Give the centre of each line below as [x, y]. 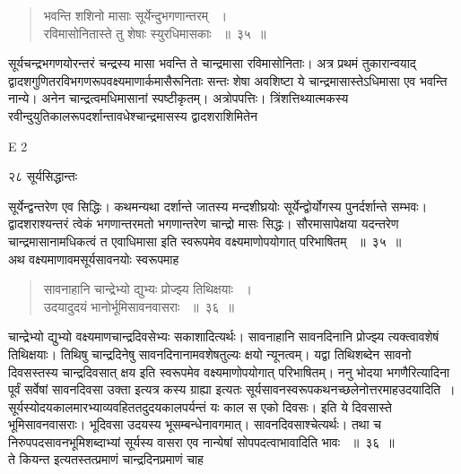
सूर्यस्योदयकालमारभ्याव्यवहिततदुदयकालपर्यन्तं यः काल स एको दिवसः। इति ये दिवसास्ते [200, 406]
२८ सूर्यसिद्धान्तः [43, 176]
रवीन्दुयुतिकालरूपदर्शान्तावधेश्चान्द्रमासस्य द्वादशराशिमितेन [133, 115]
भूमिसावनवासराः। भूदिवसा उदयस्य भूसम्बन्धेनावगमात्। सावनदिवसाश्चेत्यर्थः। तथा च [195, 424]
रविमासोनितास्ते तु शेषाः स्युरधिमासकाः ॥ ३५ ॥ [155, 33]
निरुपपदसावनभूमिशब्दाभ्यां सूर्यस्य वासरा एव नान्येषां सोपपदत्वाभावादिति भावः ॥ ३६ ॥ [201, 441]
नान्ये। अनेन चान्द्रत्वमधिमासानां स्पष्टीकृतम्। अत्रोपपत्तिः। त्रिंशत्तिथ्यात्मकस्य [178, 98]
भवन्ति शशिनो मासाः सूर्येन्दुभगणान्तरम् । [135, 15]
